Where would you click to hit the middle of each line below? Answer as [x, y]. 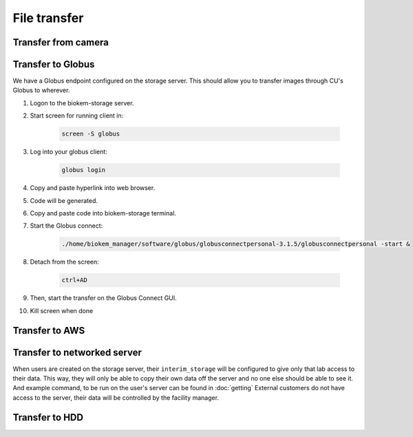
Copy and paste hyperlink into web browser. [93, 188]
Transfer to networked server [77, 352]
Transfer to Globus [54, 64]
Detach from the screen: [64, 262]
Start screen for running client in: [77, 116]
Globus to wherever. [41, 90]
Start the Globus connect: [66, 226]
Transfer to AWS [49, 330]
